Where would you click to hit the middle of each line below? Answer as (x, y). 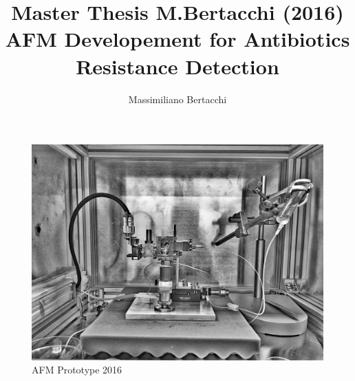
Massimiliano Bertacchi (177, 99)
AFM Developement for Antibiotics (177, 39)
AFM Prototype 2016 (77, 370)
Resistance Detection (177, 66)
